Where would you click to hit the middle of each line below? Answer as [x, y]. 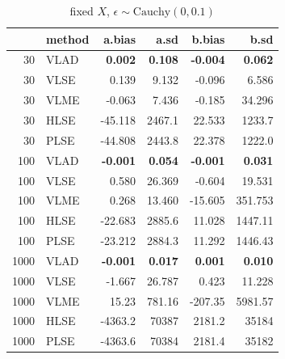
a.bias [120, 38]
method [68, 38]
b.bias [208, 38]
